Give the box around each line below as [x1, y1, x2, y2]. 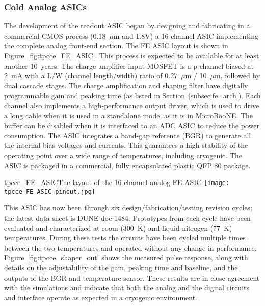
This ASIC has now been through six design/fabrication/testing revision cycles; [4, 202, 252, 213]
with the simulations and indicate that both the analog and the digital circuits [4, 282, 249, 293]
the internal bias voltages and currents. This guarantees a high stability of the [4, 140, 248, 150]
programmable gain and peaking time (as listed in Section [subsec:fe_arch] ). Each [4, 90, 261, 101]
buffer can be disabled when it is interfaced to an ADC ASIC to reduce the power [4, 120, 259, 131]
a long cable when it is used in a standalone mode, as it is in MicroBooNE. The [4, 110, 253, 120]
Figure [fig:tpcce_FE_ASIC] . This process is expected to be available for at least [4, 50, 259, 60]
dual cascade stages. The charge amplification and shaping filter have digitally [4, 80, 248, 90]
